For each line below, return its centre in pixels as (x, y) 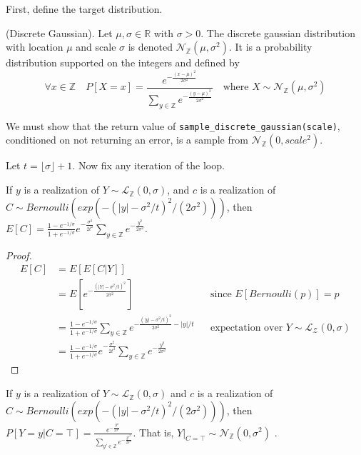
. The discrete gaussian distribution (278, 32)
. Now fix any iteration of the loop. (148, 165)
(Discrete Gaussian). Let (59, 32)
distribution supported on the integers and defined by (123, 62)
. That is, (153, 432)
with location (35, 47)
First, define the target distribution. (84, 9)
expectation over (247, 327)
